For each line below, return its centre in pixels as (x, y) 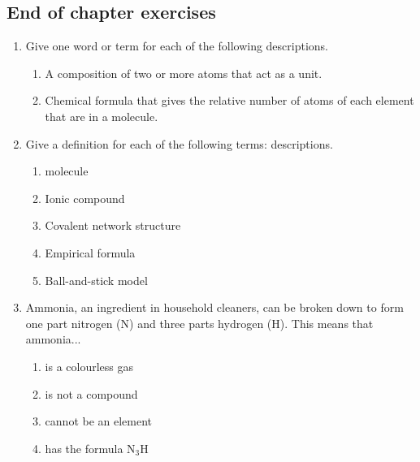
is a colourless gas (89, 366)
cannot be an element (99, 421)
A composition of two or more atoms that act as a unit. (184, 73)
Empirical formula (90, 252)
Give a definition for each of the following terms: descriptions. (179, 143)
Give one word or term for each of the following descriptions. (177, 46)
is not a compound (91, 393)
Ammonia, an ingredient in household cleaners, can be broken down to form (214, 307)
